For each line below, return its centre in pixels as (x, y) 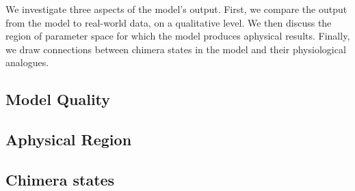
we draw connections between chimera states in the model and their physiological (176, 49)
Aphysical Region (69, 139)
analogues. (27, 62)
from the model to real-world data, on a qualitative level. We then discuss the (169, 22)
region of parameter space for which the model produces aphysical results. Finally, (178, 36)
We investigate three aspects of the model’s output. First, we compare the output (176, 9)
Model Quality (58, 99)
